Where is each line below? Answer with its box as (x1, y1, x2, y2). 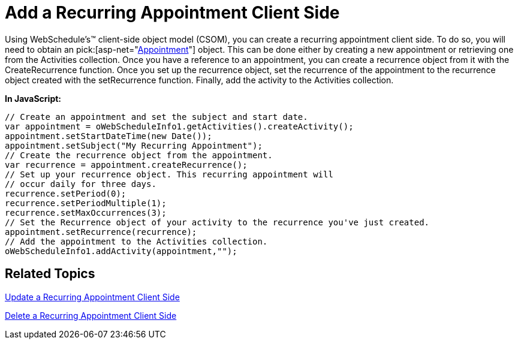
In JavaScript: (5, 93, 62, 104)
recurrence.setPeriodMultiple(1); (5, 198, 167, 208)
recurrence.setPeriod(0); (5, 188, 127, 198)
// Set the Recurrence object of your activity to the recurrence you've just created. (5, 217, 430, 227)
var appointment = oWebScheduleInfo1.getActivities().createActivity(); (5, 121, 354, 131)
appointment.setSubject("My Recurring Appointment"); (5, 140, 263, 150)
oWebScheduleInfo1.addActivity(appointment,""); (5, 246, 237, 256)
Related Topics (5, 266, 95, 282)
